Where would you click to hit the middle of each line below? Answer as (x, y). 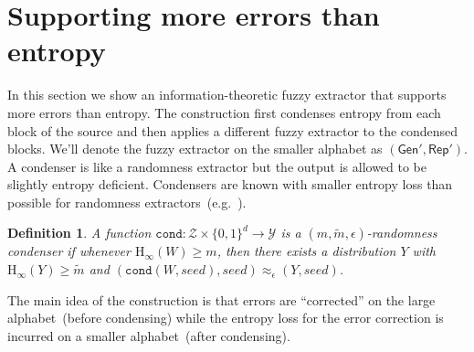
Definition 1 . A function (79, 233)
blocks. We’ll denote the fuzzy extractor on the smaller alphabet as (195, 149)
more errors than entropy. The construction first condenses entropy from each (224, 112)
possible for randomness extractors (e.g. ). (127, 202)
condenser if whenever (69, 251)
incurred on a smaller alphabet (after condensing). (149, 335)
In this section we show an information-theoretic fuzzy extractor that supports (227, 95)
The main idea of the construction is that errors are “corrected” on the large (221, 299)
